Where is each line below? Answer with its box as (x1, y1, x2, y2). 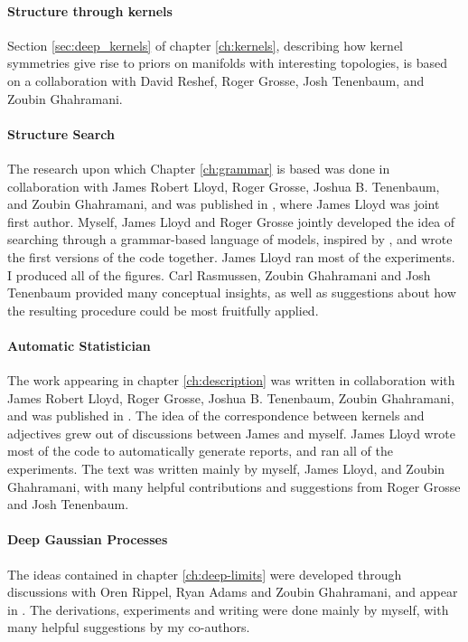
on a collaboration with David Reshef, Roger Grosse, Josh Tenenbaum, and (7, 71, 425, 90)
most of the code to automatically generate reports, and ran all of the (7, 441, 393, 460)
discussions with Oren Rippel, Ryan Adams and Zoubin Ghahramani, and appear (7, 582, 458, 601)
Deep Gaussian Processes (7, 530, 168, 549)
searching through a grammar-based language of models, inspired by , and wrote (7, 230, 453, 249)
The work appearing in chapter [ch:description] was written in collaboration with (7, 371, 455, 390)
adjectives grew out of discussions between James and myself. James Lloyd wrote (7, 423, 455, 442)
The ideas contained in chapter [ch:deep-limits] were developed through (7, 564, 402, 583)
